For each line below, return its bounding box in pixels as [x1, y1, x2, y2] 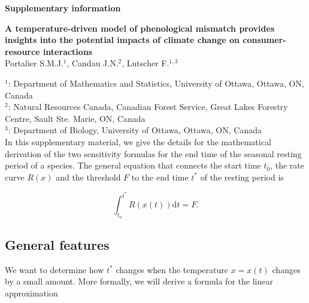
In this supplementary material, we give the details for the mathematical [5, 135, 271, 148]
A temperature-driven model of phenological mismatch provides [5, 22, 275, 34]
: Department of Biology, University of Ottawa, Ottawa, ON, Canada [8, 124, 262, 136]
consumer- [243, 33, 286, 46]
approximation [5, 286, 58, 299]
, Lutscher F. [122, 57, 169, 69]
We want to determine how [5, 263, 104, 276]
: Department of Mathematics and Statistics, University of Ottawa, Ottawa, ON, [8, 76, 304, 89]
